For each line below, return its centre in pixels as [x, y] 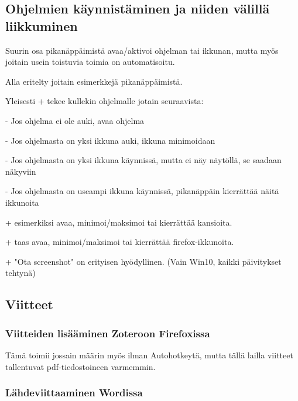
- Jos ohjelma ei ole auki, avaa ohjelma [75, 120]
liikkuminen [42, 25]
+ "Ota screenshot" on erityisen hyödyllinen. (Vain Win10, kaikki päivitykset [143, 261]
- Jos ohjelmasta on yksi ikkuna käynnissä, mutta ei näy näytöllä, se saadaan [143, 160]
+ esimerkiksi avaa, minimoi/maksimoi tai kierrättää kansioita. [119, 222]
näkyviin [21, 171]
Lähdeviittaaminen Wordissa [74, 393]
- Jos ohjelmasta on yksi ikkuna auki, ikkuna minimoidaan [110, 140]
